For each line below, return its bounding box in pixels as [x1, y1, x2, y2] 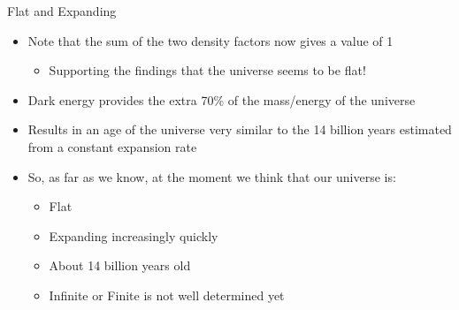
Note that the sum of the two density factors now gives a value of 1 [27, 31, 394, 49]
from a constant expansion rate [27, 137, 197, 155]
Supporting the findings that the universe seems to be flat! [49, 61, 366, 79]
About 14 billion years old [49, 256, 191, 275]
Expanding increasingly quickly [49, 226, 218, 245]
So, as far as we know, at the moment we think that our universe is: [27, 167, 396, 185]
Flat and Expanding [7, 2, 117, 19]
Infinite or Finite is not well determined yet [49, 285, 285, 304]
